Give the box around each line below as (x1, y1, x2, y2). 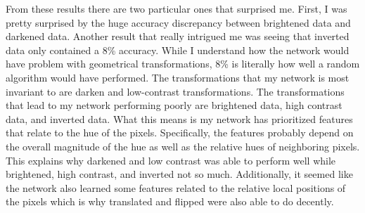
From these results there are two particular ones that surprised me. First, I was (6, 1, 347, 15)
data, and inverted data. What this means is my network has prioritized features (6, 111, 353, 126)
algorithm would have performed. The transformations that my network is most (6, 70, 350, 84)
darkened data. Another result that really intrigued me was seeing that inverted (6, 29, 350, 44)
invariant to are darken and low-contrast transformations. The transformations (6, 84, 345, 98)
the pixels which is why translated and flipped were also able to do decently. (6, 194, 334, 209)
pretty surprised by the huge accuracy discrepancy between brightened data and (6, 15, 351, 30)
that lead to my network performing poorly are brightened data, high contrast (6, 98, 342, 112)
